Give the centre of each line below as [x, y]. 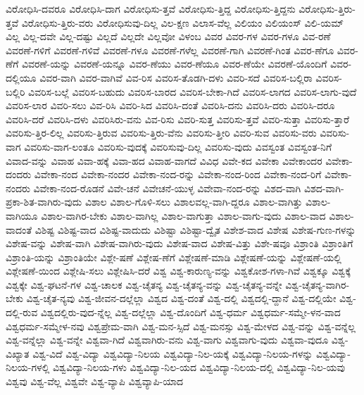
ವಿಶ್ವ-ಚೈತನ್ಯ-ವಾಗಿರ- [318, 284]
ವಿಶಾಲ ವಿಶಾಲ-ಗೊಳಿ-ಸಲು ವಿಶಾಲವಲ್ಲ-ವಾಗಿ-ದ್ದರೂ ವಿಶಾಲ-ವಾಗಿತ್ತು [194, 202]
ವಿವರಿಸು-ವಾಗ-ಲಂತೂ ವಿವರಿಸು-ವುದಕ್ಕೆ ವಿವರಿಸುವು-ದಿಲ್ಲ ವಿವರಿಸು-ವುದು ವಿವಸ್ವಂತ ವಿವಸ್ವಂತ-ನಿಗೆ [178, 146]
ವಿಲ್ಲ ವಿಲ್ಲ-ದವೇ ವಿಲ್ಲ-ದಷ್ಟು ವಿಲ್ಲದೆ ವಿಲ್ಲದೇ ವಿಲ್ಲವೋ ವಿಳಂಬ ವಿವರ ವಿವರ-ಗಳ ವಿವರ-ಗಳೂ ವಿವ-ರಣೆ [168, 36]
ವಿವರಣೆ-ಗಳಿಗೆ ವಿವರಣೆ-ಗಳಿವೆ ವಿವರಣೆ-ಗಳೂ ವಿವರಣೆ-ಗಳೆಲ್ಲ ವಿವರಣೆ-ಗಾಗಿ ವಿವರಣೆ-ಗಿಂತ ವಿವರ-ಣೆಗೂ [170, 50]
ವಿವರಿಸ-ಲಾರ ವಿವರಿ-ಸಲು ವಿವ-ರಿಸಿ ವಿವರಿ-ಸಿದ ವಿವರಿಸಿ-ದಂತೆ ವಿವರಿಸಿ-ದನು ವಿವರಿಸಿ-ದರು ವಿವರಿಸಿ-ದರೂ [170, 105]
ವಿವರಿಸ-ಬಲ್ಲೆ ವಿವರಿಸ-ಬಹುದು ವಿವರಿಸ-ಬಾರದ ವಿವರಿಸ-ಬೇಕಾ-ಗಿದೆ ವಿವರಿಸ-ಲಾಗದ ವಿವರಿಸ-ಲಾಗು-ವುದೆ [193, 91]
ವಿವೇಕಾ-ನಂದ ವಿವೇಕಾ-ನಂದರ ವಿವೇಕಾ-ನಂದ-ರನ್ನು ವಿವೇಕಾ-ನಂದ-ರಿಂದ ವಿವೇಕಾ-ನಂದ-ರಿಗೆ [178, 174]
